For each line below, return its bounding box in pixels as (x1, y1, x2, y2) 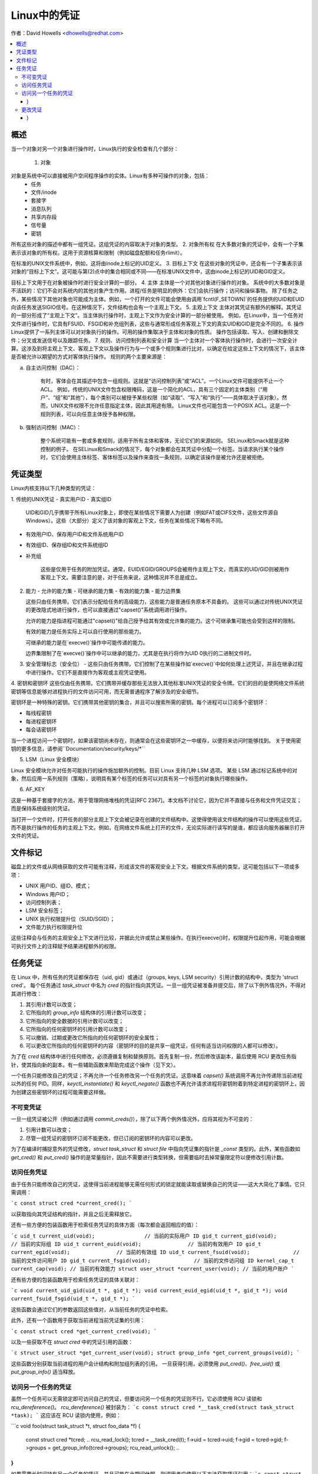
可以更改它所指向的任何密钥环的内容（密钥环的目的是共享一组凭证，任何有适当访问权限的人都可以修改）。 (25, 1042, 281, 1049)
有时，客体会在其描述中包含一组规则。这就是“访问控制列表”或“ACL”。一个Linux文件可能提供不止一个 (40, 377, 284, 384)
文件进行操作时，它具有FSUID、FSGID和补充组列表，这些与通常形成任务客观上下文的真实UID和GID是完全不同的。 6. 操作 (11, 320, 304, 327)
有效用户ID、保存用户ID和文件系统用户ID (25, 531, 124, 538)
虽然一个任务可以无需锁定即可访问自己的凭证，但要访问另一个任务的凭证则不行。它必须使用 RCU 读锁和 (11, 1395, 262, 1403)
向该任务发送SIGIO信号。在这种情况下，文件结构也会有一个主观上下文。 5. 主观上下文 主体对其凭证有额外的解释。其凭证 (11, 304, 302, 311)
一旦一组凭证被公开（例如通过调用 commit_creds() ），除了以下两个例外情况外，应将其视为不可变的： (11, 1115, 254, 1123)
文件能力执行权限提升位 (25, 923, 82, 931)
